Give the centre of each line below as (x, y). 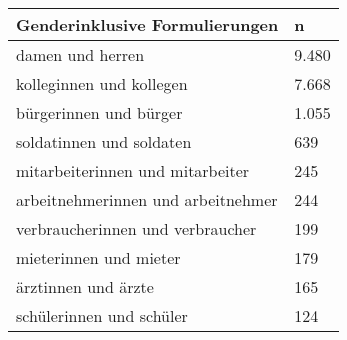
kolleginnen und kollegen (102, 83)
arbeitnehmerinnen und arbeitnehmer (147, 199)
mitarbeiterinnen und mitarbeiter (133, 170)
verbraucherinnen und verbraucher (136, 228)
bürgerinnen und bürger (99, 112)
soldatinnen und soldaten (104, 141)
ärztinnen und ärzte (85, 286)
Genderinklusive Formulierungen (147, 24)
